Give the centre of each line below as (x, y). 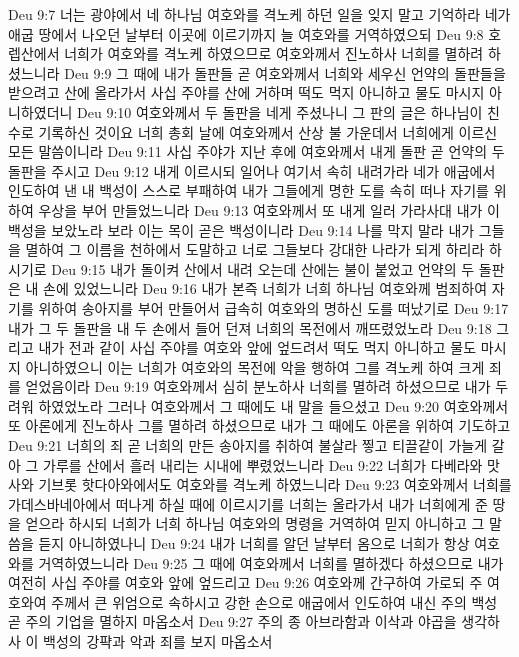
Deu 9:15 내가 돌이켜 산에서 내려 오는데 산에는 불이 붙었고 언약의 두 (263, 268)
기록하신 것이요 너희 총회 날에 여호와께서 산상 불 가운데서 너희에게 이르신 (268, 131)
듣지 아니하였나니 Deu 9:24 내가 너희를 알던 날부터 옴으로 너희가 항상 (254, 543)
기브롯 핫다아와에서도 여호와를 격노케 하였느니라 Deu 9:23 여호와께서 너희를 (275, 484)
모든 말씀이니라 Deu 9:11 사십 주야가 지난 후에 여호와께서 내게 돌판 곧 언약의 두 (256, 151)
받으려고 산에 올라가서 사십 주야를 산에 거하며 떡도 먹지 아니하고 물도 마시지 (246, 92)
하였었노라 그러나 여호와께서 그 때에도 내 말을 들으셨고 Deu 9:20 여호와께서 (273, 405)
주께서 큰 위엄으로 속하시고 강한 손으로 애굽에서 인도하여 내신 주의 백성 (274, 601)
